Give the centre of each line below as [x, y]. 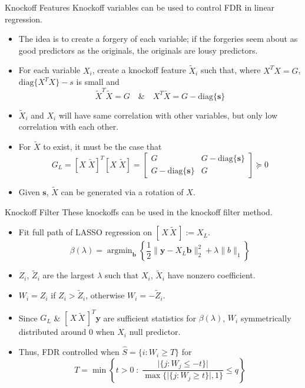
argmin [120, 251]
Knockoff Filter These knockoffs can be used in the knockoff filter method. [139, 211]
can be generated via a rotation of [122, 191]
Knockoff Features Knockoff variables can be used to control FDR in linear [140, 7]
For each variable [49, 70]
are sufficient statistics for [150, 318]
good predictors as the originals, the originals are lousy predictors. [138, 50]
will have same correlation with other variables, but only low [168, 115]
